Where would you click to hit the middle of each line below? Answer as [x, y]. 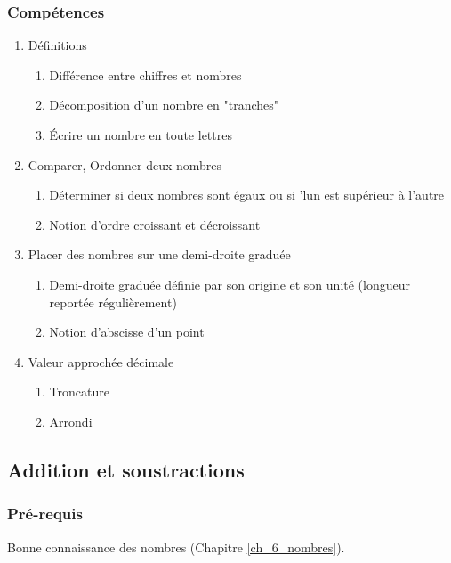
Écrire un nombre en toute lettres [141, 135]
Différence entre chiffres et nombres [145, 74]
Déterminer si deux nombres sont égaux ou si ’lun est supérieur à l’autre [247, 195]
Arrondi [71, 421]
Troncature [79, 392]
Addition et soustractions [126, 469]
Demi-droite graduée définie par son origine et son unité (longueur [230, 284]
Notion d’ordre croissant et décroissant [155, 224]
